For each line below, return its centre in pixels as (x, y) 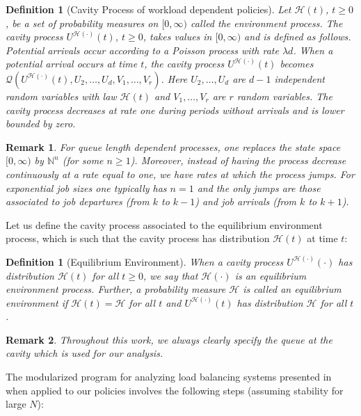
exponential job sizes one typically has (86, 187)
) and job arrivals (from (246, 201)
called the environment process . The (267, 23)
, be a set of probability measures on (82, 23)
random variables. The (284, 96)
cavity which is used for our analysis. (85, 353)
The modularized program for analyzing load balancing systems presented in (169, 377)
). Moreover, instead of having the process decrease (238, 160)
